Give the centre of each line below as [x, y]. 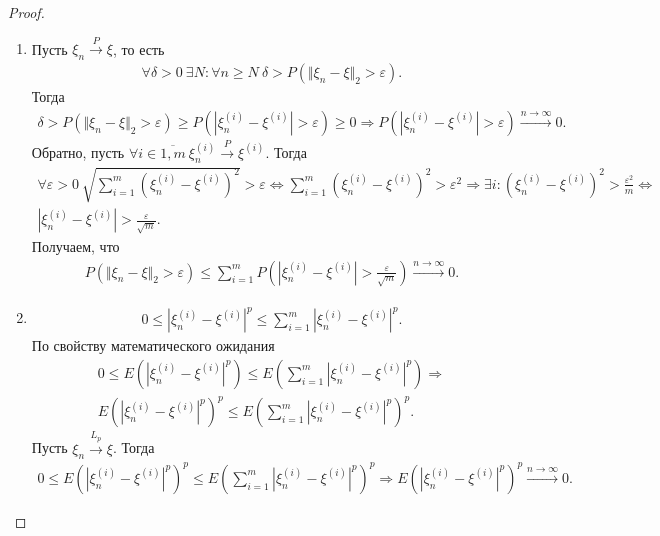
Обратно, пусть [78, 151]
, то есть [138, 48]
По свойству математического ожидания [153, 345]
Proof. [26, 12]
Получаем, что [75, 246]
